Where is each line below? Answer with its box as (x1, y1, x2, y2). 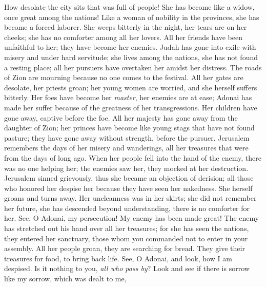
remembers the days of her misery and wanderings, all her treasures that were (4, 142, 249, 153)
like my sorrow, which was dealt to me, (4, 273, 127, 284)
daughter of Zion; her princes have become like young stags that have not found (4, 122, 255, 133)
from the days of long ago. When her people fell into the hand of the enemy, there (4, 152, 261, 163)
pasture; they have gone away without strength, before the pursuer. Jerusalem (4, 132, 250, 143)
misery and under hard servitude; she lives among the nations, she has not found (4, 51, 258, 62)
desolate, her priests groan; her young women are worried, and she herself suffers (4, 82, 257, 92)
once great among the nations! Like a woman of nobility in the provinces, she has (4, 11, 259, 22)
